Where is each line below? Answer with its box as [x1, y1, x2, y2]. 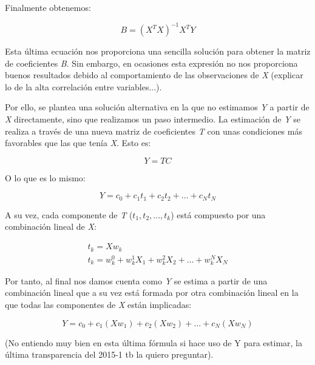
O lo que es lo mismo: [5, 171, 86, 184]
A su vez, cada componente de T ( [5, 208, 133, 221]
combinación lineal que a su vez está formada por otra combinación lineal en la [5, 286, 299, 299]
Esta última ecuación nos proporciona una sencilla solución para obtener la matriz [5, 45, 311, 58]
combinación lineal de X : [5, 220, 97, 233]
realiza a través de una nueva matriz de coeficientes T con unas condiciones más [5, 124, 302, 137]
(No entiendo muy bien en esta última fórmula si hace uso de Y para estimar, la [5, 336, 302, 349]
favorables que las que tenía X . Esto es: [5, 136, 151, 149]
